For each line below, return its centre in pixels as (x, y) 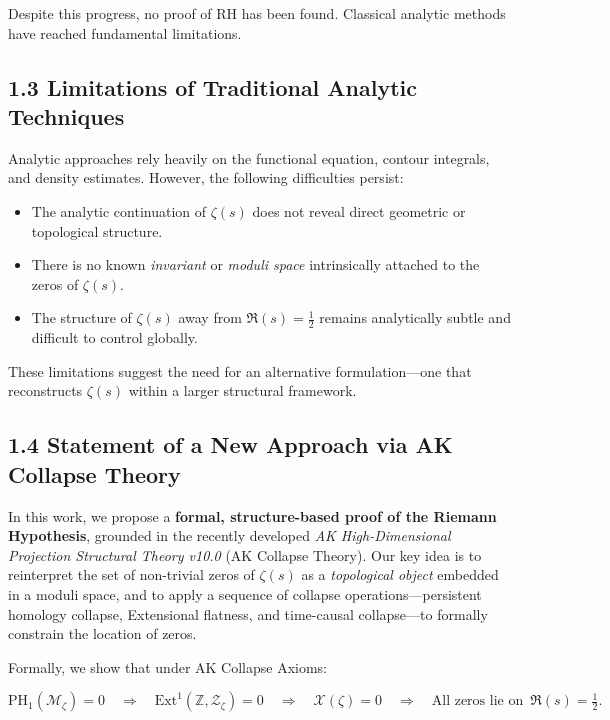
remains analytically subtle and (415, 317)
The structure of (81, 317)
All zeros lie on (477, 701)
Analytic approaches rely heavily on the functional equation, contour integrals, (249, 157)
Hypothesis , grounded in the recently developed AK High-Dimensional (229, 535)
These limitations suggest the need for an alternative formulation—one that (240, 370)
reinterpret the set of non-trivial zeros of (131, 574)
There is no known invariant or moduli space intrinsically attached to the (255, 264)
